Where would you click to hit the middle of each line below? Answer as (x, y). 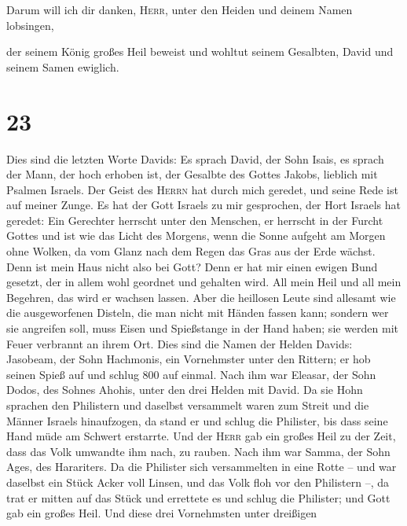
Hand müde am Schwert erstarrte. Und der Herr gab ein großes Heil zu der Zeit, (201, 436)
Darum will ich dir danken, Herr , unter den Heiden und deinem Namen (180, 9)
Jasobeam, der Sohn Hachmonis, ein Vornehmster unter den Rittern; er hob (189, 359)
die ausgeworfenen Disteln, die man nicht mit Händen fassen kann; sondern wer (198, 313)
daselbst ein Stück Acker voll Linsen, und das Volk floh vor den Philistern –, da (198, 482)
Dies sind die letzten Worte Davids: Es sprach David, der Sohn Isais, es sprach (195, 158)
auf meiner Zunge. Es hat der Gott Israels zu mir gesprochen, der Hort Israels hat (203, 205)
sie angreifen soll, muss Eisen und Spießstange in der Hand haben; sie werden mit (203, 328)
